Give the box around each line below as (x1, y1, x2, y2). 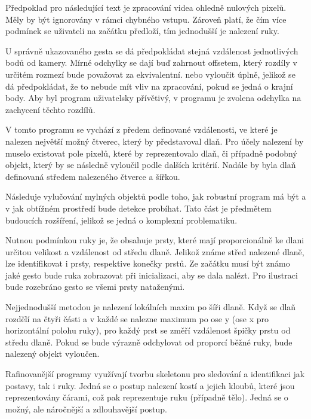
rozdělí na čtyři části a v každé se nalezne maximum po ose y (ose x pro (5, 312, 269, 325)
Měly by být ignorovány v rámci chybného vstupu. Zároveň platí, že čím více (5, 13, 287, 25)
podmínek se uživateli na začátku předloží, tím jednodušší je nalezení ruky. (5, 25, 279, 37)
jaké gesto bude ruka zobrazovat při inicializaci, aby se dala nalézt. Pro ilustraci (5, 268, 298, 281)
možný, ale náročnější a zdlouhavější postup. (5, 402, 167, 415)
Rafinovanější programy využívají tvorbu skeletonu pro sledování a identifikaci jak (5, 368, 305, 380)
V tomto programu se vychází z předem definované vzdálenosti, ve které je (5, 123, 278, 136)
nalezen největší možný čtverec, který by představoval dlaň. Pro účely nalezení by (5, 134, 304, 147)
